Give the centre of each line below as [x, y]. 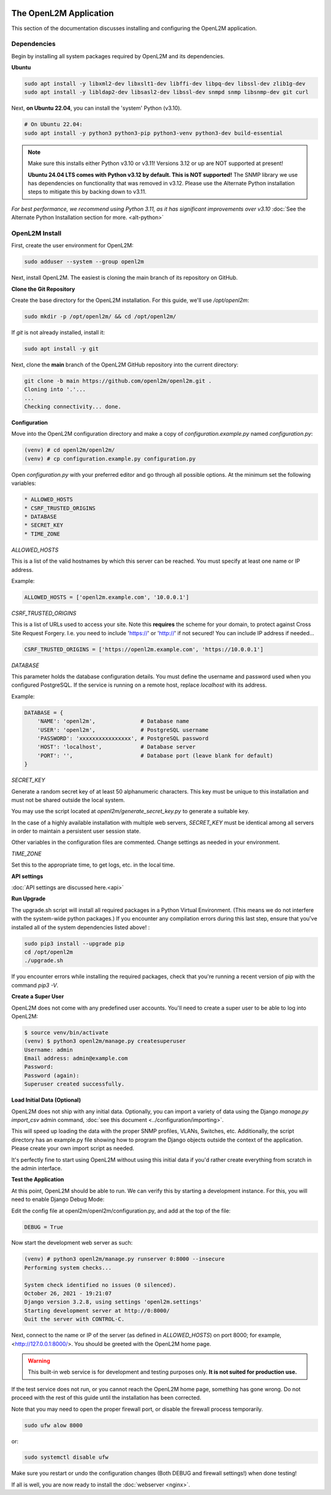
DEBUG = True [44, 1227]
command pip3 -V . [35, 985]
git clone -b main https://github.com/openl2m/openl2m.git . [118, 381]
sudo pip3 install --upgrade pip [74, 943]
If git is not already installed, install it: [58, 332]
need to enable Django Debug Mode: [58, 1199]
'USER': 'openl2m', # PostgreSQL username [123, 730]
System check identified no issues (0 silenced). [100, 1285]
